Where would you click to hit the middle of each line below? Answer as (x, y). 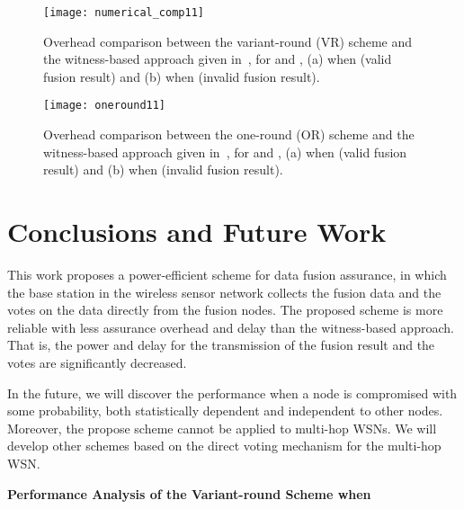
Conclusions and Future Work (197, 232)
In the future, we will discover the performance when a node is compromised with (232, 393)
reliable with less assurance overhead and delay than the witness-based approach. (231, 327)
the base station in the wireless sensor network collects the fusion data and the (224, 292)
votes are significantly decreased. (97, 362)
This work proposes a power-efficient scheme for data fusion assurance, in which (227, 274)
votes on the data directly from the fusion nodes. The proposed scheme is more (225, 310)
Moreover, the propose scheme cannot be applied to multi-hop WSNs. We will (222, 428)
